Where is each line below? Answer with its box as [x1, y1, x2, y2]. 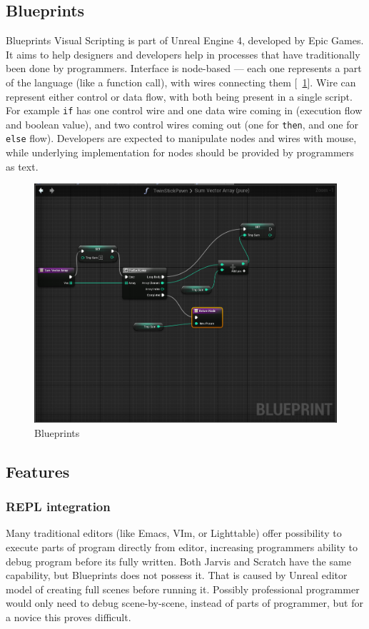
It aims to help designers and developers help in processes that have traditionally [6, 46, 360, 61]
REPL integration [6, 498, 111, 515]
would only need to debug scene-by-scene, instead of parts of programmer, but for [6, 595, 364, 610]
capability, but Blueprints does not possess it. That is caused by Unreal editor [6, 568, 348, 583]
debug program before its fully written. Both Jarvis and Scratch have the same [6, 553, 351, 568]
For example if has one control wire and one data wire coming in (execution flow [6, 103, 363, 118]
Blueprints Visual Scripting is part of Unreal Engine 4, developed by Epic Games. [6, 33, 364, 48]
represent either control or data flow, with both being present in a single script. [6, 89, 353, 104]
